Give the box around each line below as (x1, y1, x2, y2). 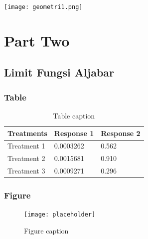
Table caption (53, 110, 95, 121)
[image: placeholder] (24, 211, 96, 218)
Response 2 (101, 127, 141, 138)
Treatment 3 (7, 165, 45, 176)
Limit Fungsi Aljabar (4, 64, 115, 80)
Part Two (4, 30, 70, 50)
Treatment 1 (7, 140, 45, 151)
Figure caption (24, 225, 69, 236)
